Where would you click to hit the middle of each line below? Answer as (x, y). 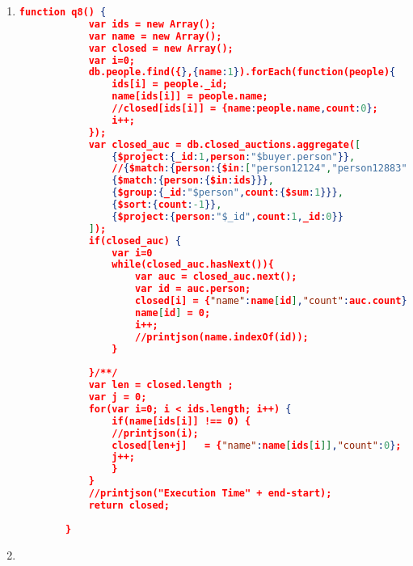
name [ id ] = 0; (173, 313)
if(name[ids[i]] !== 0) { (181, 421)
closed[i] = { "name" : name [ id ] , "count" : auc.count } (271, 301)
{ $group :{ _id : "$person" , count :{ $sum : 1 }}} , (228, 193)
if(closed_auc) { (135, 241)
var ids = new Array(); (152, 24)
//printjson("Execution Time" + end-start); (210, 493)
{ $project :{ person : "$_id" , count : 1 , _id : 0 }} (228, 216)
